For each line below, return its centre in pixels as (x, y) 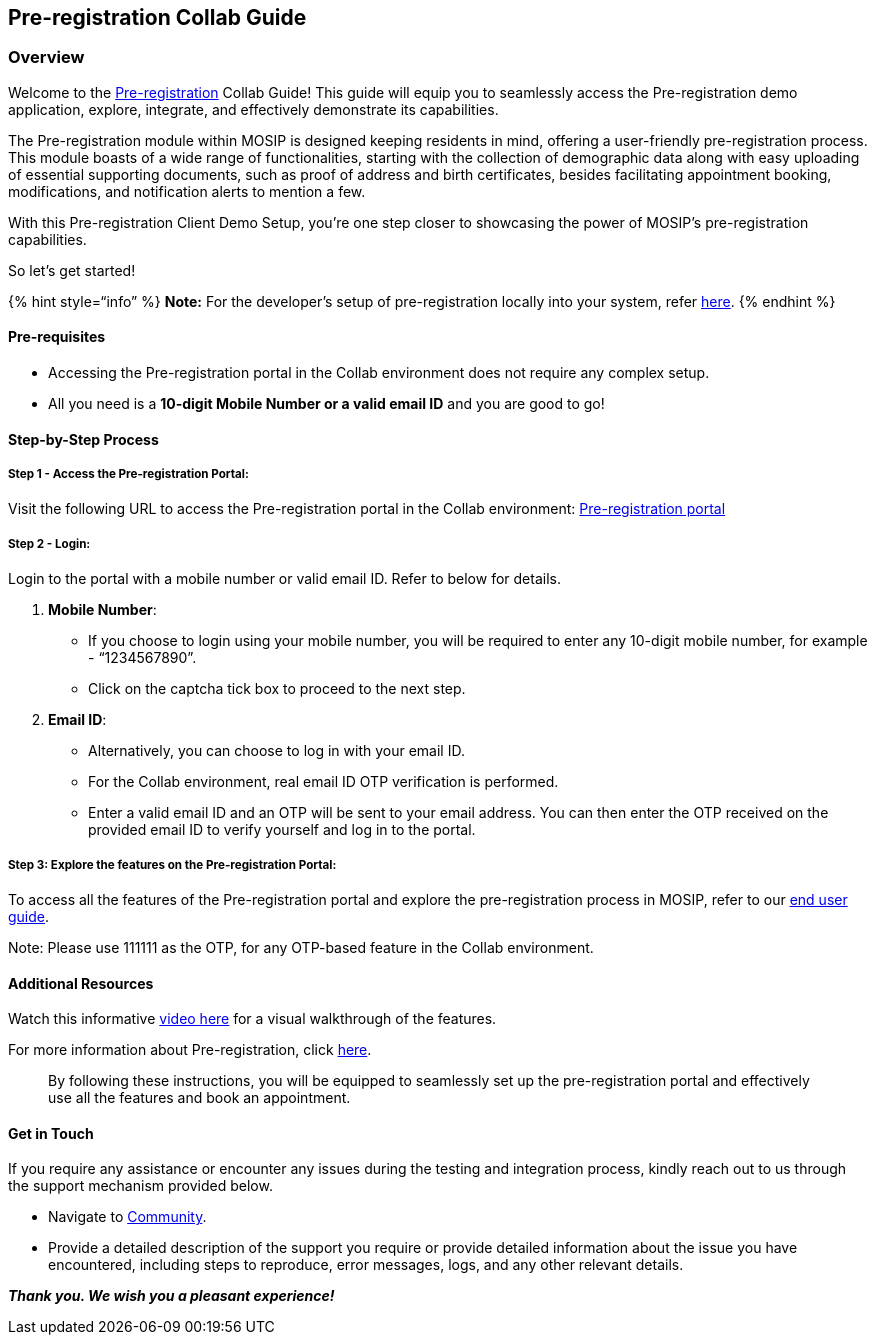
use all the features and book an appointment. (199, 1098)
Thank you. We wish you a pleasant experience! (171, 1296)
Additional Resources (81, 983)
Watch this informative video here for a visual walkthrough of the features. (252, 1019)
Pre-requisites (57, 337)
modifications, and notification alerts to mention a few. (187, 191)
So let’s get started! (72, 270)
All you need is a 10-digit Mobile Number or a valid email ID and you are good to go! (326, 404)
